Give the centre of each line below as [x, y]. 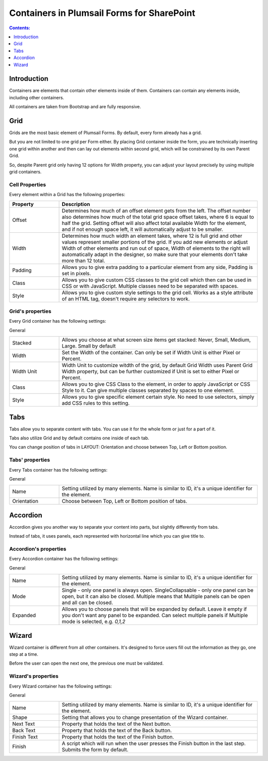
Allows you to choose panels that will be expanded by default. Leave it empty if [154, 609]
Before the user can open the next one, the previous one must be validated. [86, 663]
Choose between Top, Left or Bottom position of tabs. [125, 501]
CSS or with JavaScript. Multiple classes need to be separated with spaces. [150, 286]
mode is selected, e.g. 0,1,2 [94, 622]
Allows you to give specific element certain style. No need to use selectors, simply [158, 397]
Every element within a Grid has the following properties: [67, 195]
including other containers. [37, 97]
